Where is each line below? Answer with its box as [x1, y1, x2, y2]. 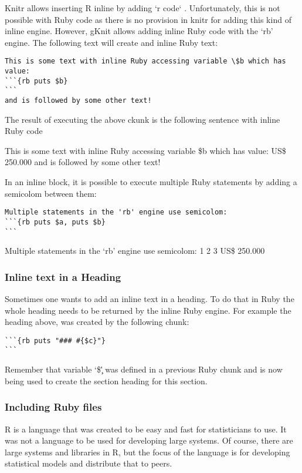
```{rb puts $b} [5, 76, 68, 85]
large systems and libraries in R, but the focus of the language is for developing [5, 445, 290, 458]
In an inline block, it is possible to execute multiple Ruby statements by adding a [5, 176, 297, 188]
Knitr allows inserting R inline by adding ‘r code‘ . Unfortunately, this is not [5, 2, 280, 14]
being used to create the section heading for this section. [5, 374, 208, 387]
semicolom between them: [5, 187, 97, 199]
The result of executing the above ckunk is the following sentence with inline [5, 113, 280, 125]
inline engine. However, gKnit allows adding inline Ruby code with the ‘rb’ [5, 25, 273, 37]
